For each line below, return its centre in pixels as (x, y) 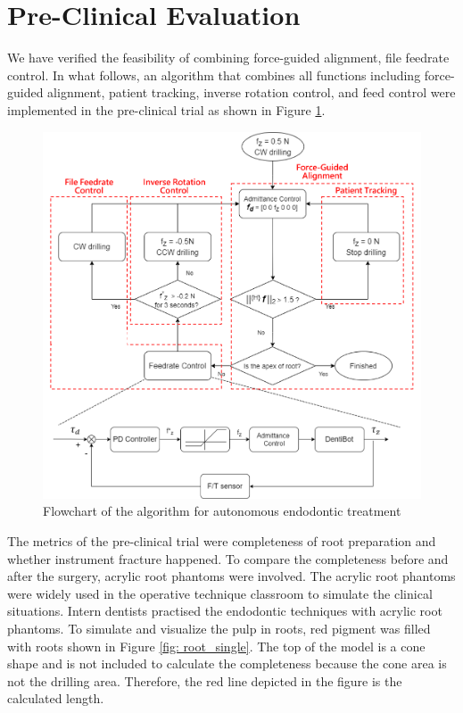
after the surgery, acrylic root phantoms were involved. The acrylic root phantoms (231, 576)
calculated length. (56, 698)
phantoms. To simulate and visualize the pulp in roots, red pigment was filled (219, 628)
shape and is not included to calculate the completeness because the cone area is (227, 663)
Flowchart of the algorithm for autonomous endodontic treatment (222, 511)
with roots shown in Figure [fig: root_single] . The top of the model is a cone (216, 646)
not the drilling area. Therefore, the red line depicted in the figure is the (205, 680)
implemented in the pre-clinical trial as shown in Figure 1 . (166, 109)
